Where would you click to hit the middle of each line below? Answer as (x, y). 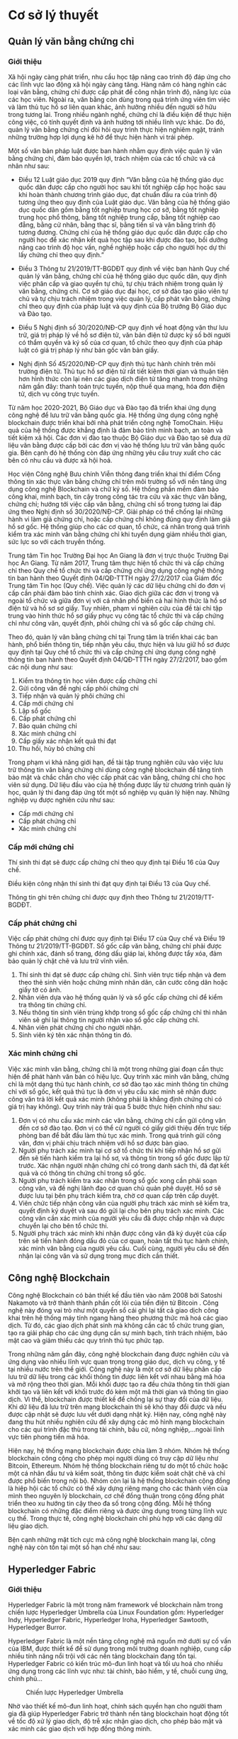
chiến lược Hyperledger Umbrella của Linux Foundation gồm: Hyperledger (116, 1612)
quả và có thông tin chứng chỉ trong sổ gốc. (82, 1173)
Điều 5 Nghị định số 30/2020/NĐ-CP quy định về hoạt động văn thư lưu (123, 327)
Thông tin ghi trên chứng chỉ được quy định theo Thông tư (93, 897)
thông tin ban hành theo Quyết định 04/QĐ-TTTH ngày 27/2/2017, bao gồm (118, 659)
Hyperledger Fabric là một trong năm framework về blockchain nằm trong (115, 1605)
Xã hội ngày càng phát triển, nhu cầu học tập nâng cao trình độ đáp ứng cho (119, 77)
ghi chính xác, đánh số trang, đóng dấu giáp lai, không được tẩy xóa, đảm (115, 953)
